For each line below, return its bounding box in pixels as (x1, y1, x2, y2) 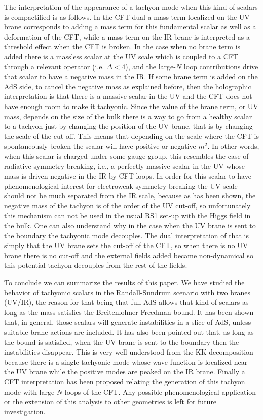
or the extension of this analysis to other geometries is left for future (4, 396, 217, 407)
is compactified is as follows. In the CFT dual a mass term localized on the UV (4, 11, 250, 22)
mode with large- (4, 386, 57, 397)
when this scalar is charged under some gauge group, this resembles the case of (4, 150, 249, 161)
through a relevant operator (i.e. (4, 61, 104, 72)
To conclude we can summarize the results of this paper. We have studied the (4, 277, 245, 288)
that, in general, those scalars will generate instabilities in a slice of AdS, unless (4, 317, 251, 327)
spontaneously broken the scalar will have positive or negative (4, 141, 196, 151)
